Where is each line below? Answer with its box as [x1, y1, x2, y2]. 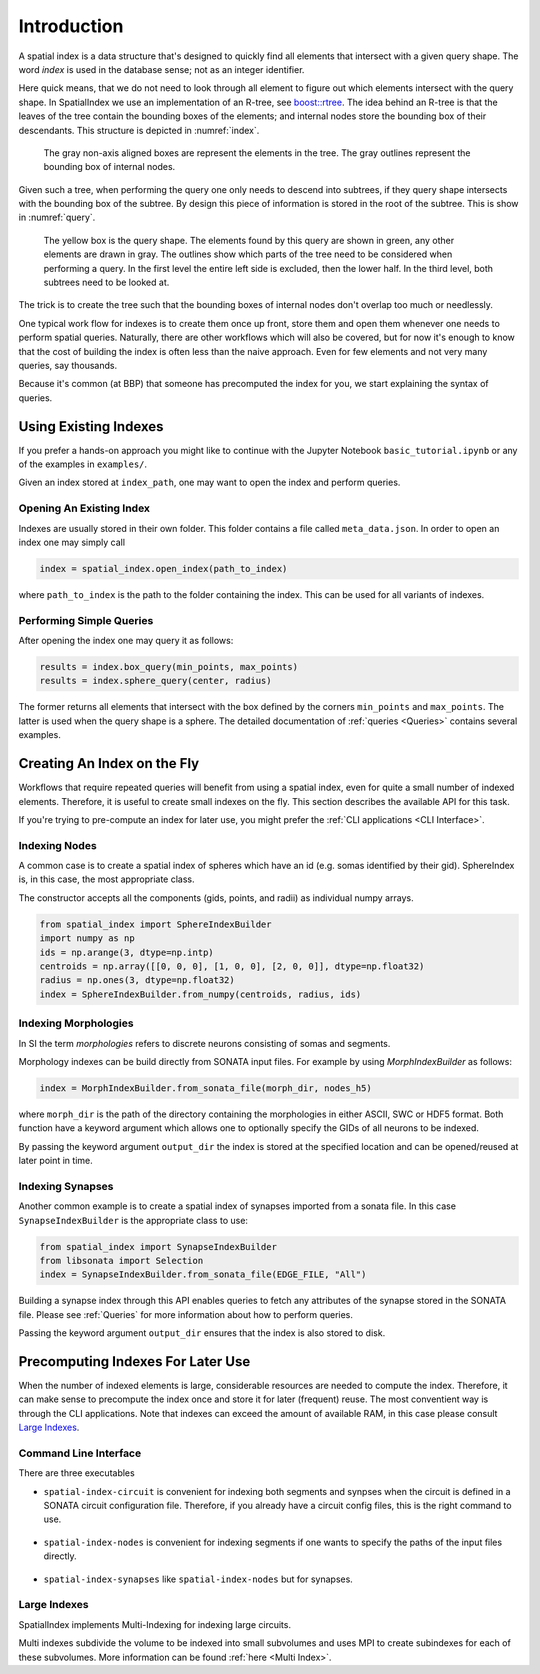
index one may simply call [18, 536, 125, 548]
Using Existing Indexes [18, 418, 164, 435]
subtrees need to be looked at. [43, 276, 170, 289]
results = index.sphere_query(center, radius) [39, 675, 272, 687]
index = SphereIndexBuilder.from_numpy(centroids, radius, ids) [39, 988, 362, 1000]
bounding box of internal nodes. [43, 161, 176, 173]
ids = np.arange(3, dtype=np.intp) [39, 946, 214, 958]
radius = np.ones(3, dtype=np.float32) [39, 975, 235, 986]
